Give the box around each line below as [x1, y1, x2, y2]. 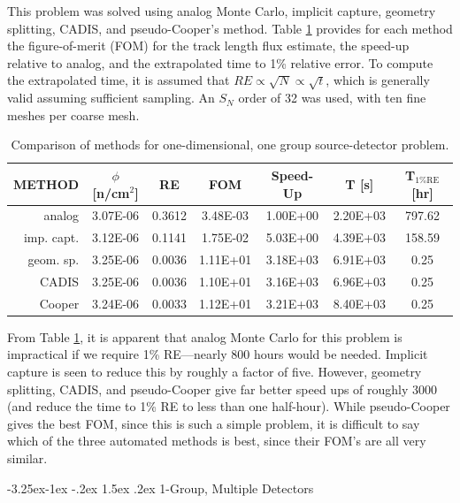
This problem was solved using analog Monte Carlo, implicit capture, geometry [7, 2, 436, 19]
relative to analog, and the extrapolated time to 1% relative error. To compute [7, 53, 433, 72]
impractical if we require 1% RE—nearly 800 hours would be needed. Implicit [7, 345, 428, 363]
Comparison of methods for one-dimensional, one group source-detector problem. [11, 135, 449, 154]
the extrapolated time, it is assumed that [7, 71, 230, 89]
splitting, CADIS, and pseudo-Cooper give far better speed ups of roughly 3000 [7, 379, 438, 398]
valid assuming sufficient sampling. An [7, 88, 215, 107]
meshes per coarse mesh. [7, 105, 140, 124]
